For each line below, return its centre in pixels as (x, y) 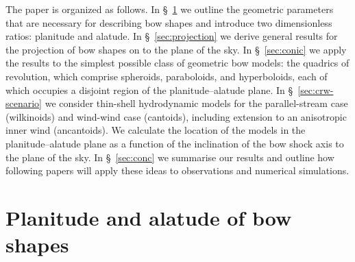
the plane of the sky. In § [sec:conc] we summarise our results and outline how (170, 157)
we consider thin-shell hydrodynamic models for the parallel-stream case (196, 103)
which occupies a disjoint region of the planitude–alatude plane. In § (149, 90)
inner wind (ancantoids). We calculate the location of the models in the (156, 130)
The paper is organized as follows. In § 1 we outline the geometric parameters (170, 9)
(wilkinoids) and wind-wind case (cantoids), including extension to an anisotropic (176, 116)
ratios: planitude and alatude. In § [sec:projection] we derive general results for (172, 36)
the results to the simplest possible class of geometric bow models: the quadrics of (177, 63)
